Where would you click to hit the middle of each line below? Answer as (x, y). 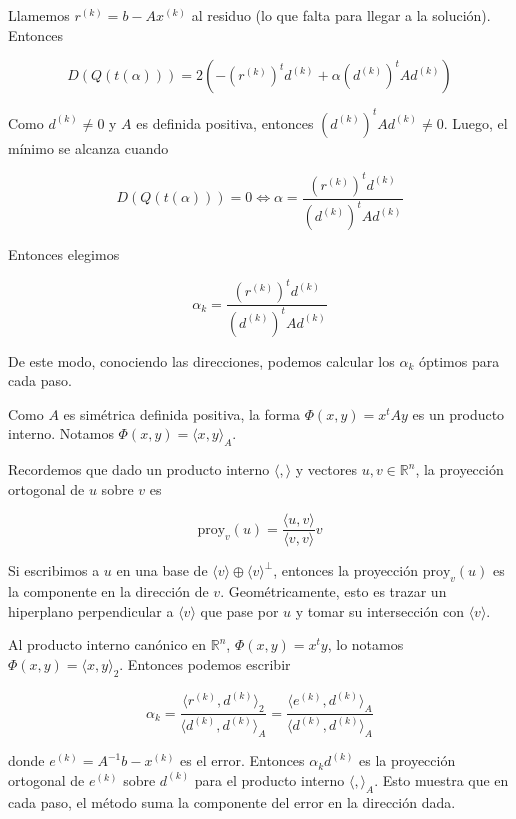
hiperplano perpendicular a (91, 610)
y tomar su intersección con (379, 610)
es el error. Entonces (242, 760)
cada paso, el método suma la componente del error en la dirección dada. (232, 801)
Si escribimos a (54, 570)
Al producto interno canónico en (107, 644)
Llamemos (39, 15)
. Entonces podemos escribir (205, 664)
